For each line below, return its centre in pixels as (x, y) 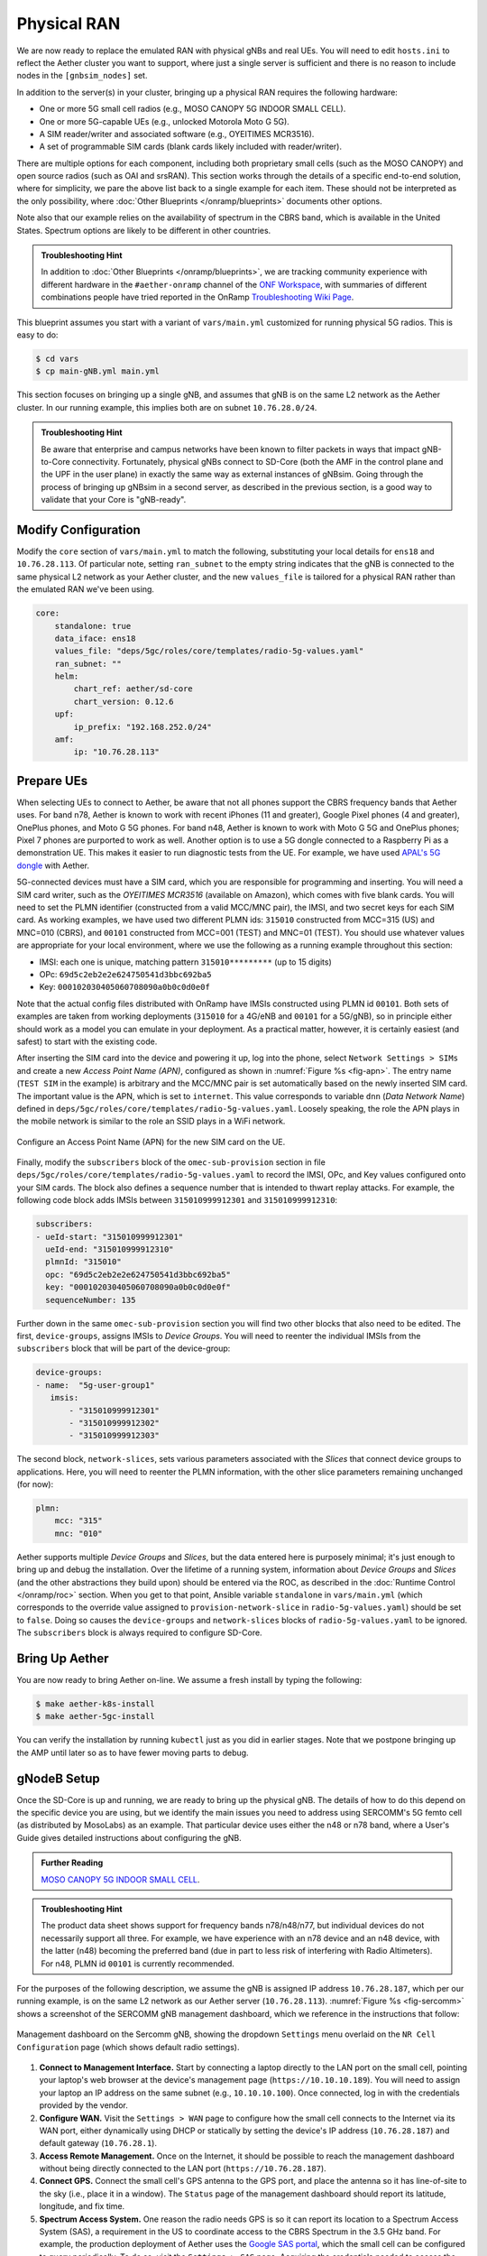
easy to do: (37, 335)
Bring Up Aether (63, 1658)
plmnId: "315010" (83, 1262)
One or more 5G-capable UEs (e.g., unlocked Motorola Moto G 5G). (165, 121)
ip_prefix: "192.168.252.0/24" (142, 727)
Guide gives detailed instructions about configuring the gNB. (129, 1837)
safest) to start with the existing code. (87, 1041)
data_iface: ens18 (95, 638)
